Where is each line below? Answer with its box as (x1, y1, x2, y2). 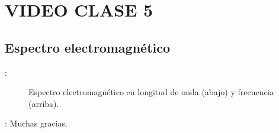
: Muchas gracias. (5, 117, 68, 129)
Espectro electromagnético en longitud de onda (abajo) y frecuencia (28, 86, 274, 98)
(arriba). (28, 97, 59, 109)
